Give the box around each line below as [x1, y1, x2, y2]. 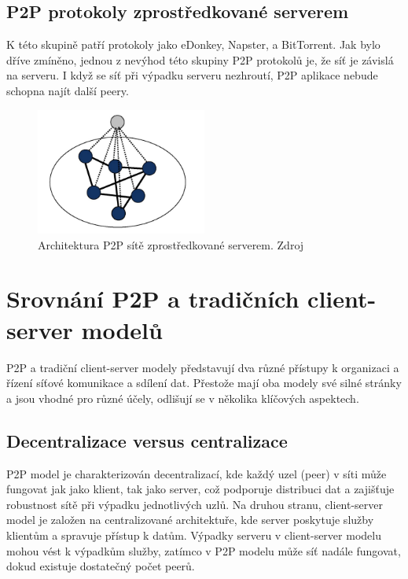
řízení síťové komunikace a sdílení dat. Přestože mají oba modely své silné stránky [6, 374, 402, 391]
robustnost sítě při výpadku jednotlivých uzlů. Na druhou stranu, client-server [6, 496, 384, 512]
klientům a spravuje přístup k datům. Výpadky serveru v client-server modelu [6, 526, 381, 543]
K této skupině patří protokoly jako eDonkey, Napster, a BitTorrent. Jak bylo [6, 36, 380, 53]
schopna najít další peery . [6, 82, 129, 98]
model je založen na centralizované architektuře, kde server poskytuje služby [6, 511, 374, 528]
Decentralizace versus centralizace [6, 428, 288, 452]
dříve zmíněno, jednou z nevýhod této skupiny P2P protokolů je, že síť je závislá [6, 51, 394, 68]
